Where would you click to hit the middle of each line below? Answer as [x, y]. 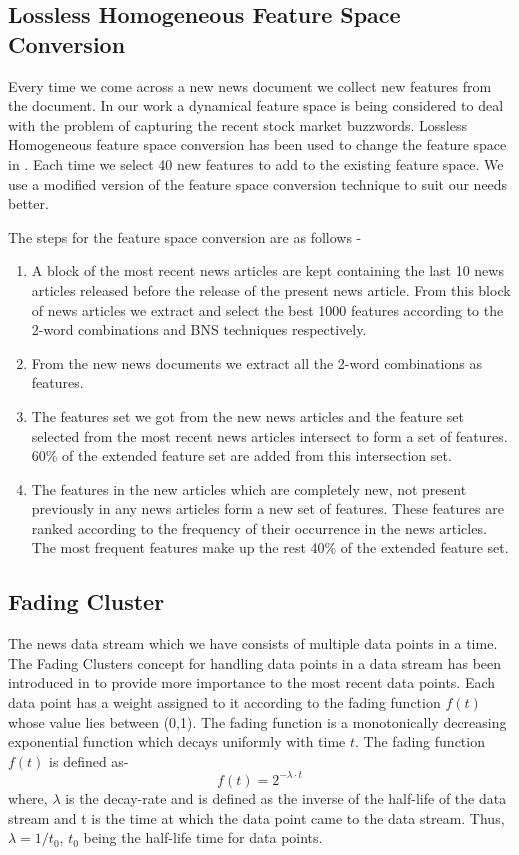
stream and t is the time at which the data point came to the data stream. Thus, [256, 817]
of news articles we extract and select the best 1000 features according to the [267, 309]
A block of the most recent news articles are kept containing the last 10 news [267, 270]
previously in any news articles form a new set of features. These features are [267, 508]
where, [28, 797]
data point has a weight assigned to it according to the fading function [224, 702]
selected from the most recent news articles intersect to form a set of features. [269, 435]
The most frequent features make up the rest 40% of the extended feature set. [270, 547]
